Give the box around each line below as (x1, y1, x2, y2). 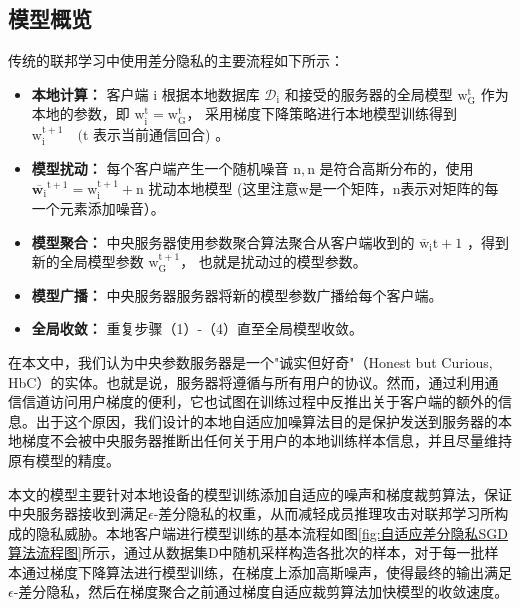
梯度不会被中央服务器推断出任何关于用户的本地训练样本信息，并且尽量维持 (21, 430, 512, 451)
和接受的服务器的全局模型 (284, 83, 453, 104)
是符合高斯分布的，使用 (319, 157, 474, 178)
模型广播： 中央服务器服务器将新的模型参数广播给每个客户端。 (31, 284, 443, 305)
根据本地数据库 (161, 83, 260, 104)
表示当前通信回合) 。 (93, 123, 230, 144)
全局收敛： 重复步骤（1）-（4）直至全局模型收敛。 (31, 318, 364, 339)
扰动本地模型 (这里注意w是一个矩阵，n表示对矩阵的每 (148, 177, 499, 198)
